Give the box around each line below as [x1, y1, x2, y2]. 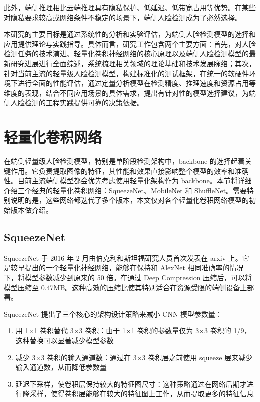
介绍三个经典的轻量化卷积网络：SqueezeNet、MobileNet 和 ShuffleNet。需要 [4, 185, 247, 195]
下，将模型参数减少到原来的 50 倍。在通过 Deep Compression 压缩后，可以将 [4, 272, 252, 283]
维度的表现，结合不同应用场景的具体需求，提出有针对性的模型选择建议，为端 [4, 87, 256, 98]
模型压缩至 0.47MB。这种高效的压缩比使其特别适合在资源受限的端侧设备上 [4, 282, 247, 292]
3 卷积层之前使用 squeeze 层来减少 [142, 352, 253, 362]
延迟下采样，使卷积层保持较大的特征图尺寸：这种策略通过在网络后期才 [15, 378, 247, 389]
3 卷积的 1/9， [204, 325, 251, 336]
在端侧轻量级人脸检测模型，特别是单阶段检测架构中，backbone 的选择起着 [4, 156, 245, 166]
